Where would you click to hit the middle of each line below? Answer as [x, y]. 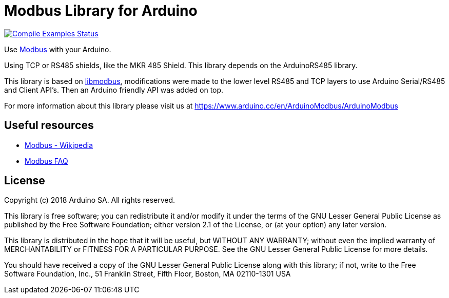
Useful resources [49, 125]
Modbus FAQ [46, 161]
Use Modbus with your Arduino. [58, 49]
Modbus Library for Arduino [101, 11]
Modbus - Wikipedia [59, 145]
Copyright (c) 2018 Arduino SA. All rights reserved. [90, 200]
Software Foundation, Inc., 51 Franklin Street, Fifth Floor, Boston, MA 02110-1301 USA [148, 274]
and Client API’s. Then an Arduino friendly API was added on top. [114, 90]
